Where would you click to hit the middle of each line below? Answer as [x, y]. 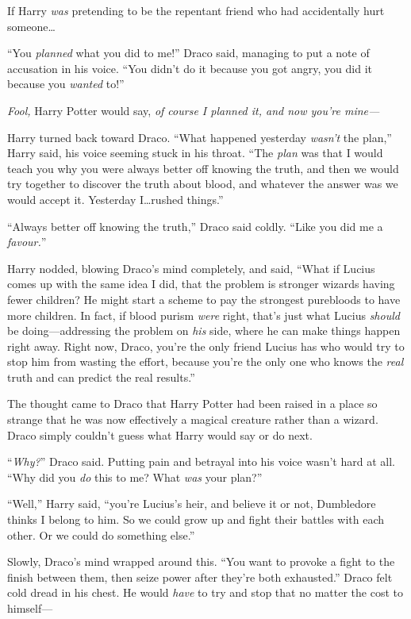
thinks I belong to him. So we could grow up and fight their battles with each [196, 519]
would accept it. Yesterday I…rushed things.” [115, 199]
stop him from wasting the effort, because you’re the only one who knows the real [205, 361]
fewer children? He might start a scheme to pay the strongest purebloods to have [204, 299]
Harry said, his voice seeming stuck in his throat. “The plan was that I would [195, 153]
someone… [31, 26]
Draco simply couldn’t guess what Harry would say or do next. [160, 434]
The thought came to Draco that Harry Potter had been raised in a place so [192, 404]
